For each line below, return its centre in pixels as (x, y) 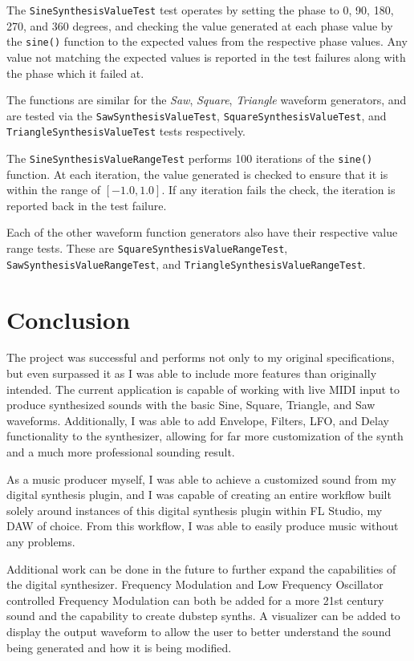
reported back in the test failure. (87, 205)
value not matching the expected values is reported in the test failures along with (206, 57)
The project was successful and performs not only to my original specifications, (201, 357)
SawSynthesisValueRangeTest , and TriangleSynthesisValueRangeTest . (186, 264)
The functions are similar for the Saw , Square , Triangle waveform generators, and (207, 100)
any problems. (41, 541)
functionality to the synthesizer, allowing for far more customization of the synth (205, 436)
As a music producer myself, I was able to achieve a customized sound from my (201, 479)
